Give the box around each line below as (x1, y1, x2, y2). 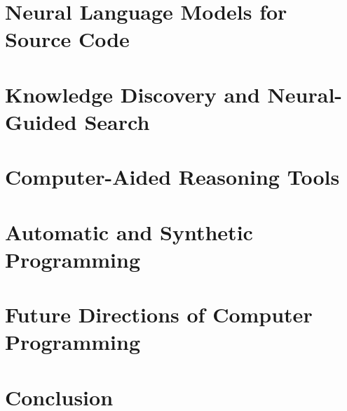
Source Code (5, 25, 130, 53)
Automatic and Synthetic (5, 217, 253, 246)
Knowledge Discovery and (5, 79, 260, 108)
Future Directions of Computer (5, 300, 313, 329)
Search (84, 107, 150, 136)
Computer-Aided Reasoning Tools (5, 162, 340, 191)
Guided (5, 107, 77, 136)
